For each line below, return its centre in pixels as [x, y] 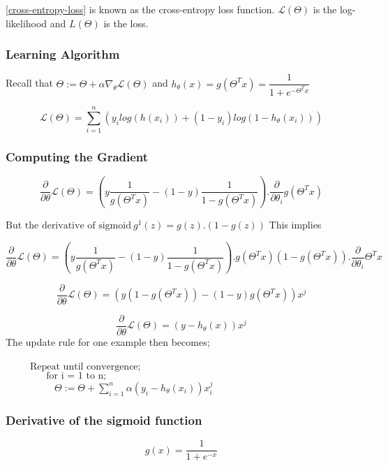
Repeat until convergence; [85, 367]
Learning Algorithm [63, 54]
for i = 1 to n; [76, 376]
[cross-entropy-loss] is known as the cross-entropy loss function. [140, 9]
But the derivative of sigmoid [68, 226]
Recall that [29, 83]
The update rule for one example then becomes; [108, 341]
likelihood [27, 23]
